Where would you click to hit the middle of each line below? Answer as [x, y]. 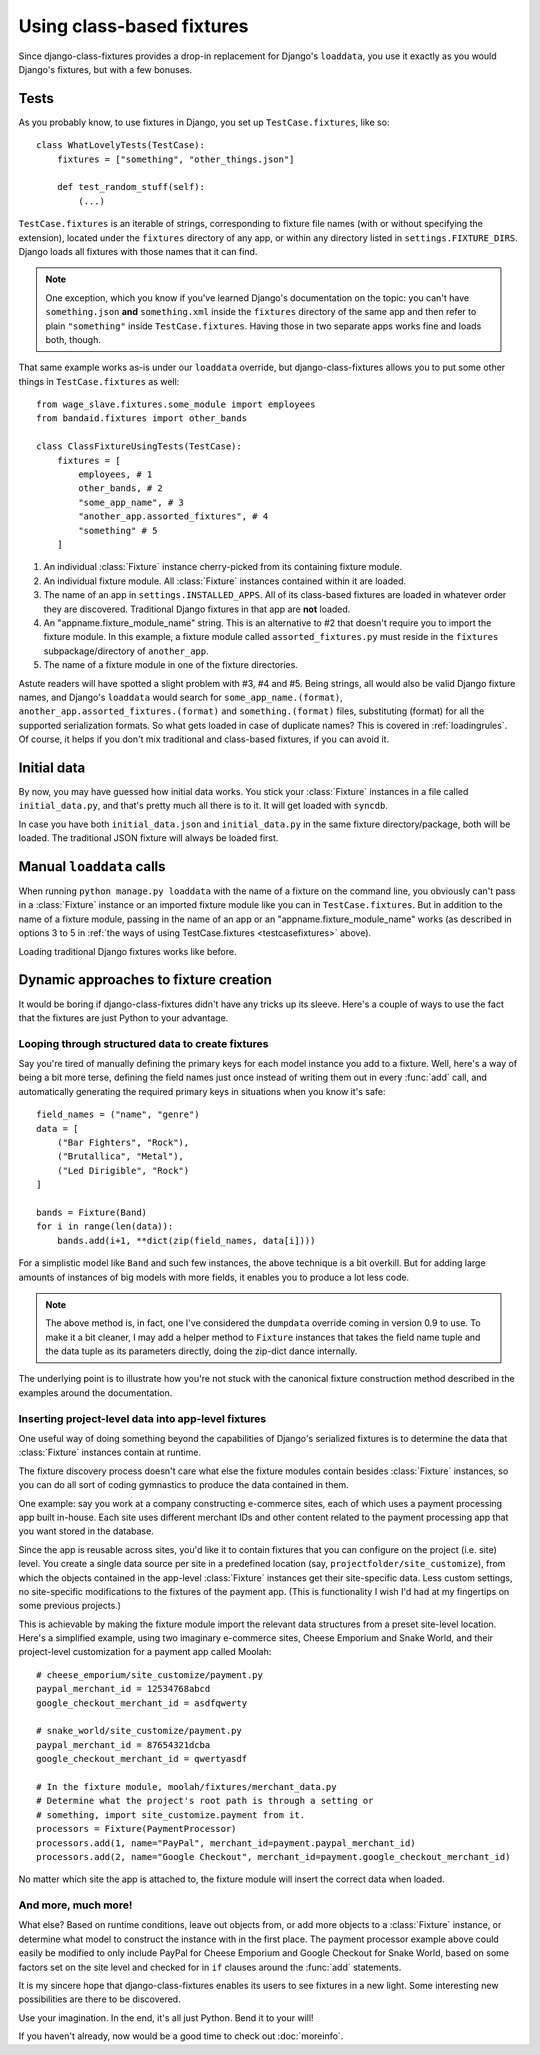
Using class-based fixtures [133, 26]
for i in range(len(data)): [105, 1226]
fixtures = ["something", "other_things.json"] [175, 159]
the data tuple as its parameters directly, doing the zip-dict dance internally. [201, 1351]
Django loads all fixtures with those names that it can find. [138, 251]
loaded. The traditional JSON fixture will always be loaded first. [148, 838]
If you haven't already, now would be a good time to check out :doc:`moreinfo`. [181, 2036]
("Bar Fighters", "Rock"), [123, 1143]
